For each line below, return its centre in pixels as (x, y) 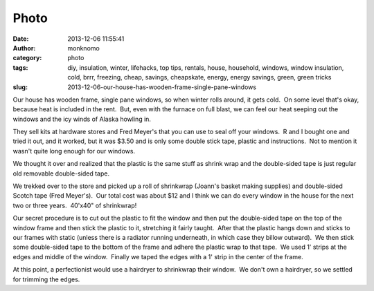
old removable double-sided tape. (61, 173)
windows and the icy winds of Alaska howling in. (82, 119)
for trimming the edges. (46, 279)
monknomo (83, 48)
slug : (20, 87)
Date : (21, 39)
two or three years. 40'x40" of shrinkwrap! (75, 205)
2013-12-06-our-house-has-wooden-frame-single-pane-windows (162, 87)
